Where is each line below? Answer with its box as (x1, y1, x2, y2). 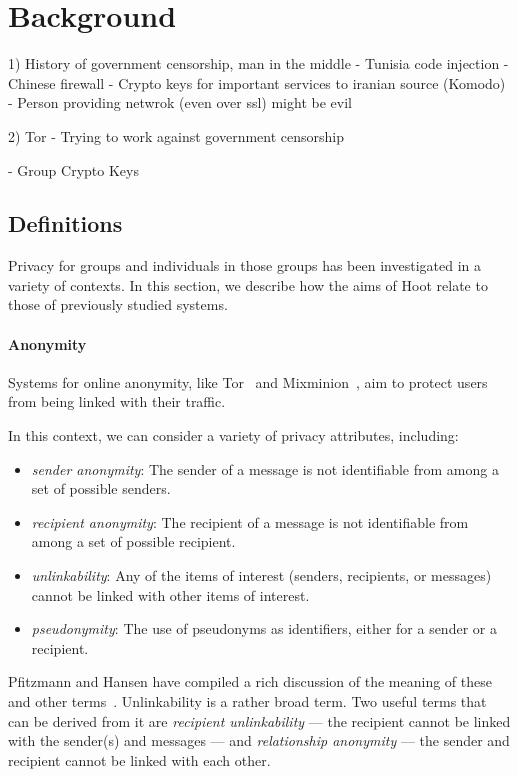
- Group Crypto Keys (8, 159, 139, 180)
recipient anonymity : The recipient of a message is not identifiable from (31, 511, 469, 532)
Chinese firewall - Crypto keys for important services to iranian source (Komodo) (8, 72, 506, 93)
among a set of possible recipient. (31, 531, 236, 552)
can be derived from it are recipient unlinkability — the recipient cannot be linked (8, 710, 511, 731)
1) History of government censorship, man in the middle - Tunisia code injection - (8, 53, 509, 74)
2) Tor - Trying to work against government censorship (8, 125, 345, 146)
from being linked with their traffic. (8, 391, 226, 412)
